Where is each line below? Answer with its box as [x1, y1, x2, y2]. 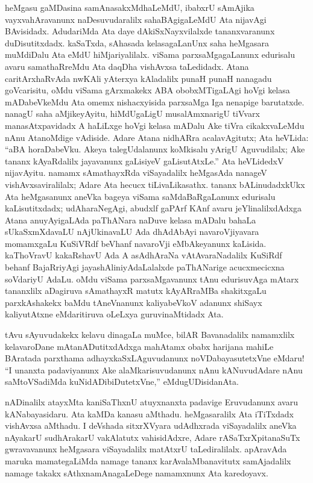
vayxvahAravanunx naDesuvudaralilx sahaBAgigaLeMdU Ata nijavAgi [5, 13, 267, 25]
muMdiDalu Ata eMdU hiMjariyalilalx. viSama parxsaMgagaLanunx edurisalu [5, 48, 296, 61]
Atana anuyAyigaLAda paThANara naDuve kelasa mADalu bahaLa [5, 213, 256, 226]
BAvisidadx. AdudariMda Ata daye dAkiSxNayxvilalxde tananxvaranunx [5, 25, 275, 37]
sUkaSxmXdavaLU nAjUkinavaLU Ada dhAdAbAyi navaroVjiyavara [5, 225, 259, 238]
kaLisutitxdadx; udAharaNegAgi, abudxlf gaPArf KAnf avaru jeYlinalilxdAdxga [5, 202, 302, 214]
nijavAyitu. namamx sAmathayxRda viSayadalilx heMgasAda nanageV [5, 166, 267, 179]
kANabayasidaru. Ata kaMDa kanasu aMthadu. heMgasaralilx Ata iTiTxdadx [5, 407, 294, 420]
